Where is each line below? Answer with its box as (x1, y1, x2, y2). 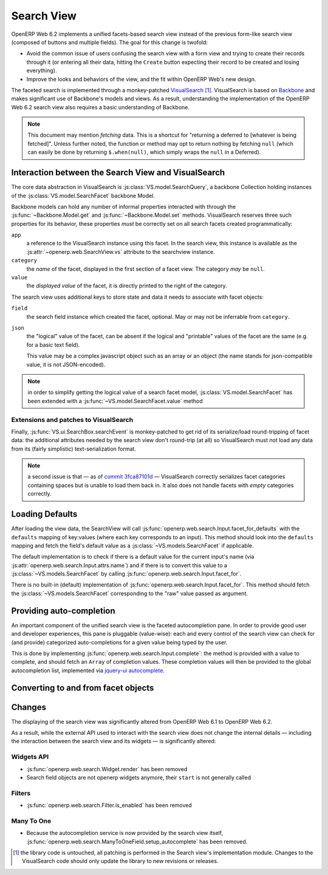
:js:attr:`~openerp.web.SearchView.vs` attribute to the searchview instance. (26, 248, 215, 255)
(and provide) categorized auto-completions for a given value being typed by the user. (11, 638, 228, 646)
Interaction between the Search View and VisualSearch (11, 168, 225, 178)
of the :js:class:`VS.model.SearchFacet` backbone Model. (11, 192, 155, 199)
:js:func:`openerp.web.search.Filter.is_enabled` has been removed (26, 802, 193, 809)
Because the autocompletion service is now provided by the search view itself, (26, 829, 224, 837)
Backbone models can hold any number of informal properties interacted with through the (11, 203, 236, 210)
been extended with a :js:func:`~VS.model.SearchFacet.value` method (27, 397, 203, 404)
